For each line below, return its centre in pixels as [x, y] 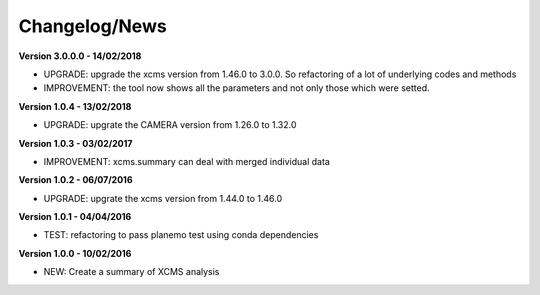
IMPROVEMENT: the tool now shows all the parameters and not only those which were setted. [236, 88]
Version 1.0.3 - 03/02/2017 [75, 143]
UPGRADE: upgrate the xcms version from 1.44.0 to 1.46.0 [163, 198]
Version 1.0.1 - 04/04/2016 [75, 217]
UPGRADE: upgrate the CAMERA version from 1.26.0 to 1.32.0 [170, 125]
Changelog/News [92, 26]
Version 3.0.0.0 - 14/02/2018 [80, 56]
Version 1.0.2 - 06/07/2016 [75, 180]
